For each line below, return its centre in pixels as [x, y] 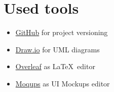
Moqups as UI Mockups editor [63, 83]
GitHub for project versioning [62, 32]
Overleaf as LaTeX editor [55, 66]
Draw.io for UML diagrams [58, 49]
